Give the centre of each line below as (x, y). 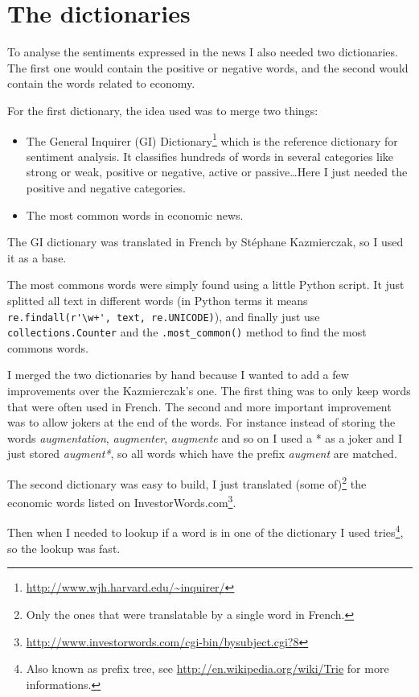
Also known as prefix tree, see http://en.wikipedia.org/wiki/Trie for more (207, 668)
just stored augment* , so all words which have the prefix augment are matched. (202, 454)
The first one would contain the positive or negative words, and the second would (208, 67)
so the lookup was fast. (64, 548)
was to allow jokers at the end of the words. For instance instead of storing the (201, 422)
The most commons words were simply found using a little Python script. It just (206, 285)
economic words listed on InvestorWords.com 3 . (122, 501)
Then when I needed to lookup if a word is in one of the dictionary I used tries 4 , (205, 531)
